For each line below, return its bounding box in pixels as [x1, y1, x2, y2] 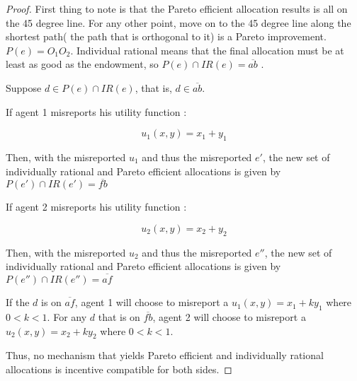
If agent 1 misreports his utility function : [6, 104, 187, 119]
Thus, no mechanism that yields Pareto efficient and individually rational [6, 348, 324, 363]
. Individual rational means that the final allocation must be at [70, 42, 344, 57]
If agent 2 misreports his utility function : [6, 199, 187, 214]
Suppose [6, 80, 42, 95]
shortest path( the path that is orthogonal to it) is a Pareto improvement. [6, 29, 327, 44]
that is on [98, 309, 140, 324]
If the [6, 295, 30, 310]
